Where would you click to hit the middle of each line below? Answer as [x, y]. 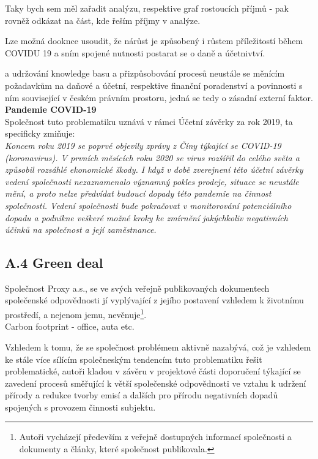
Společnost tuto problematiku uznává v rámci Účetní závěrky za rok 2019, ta [149, 121]
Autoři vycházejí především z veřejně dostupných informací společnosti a [155, 437]
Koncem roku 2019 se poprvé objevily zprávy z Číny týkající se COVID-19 [143, 145]
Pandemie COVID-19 [51, 109]
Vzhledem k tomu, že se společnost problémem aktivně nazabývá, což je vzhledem [158, 347]
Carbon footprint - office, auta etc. [70, 326]
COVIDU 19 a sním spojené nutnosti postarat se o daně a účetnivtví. [135, 52]
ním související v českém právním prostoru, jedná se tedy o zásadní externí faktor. [159, 97]
